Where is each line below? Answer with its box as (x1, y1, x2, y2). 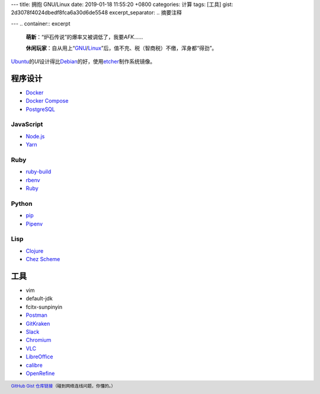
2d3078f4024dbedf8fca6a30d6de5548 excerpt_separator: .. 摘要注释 (11, 9, 182, 16)
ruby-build (25, 168, 52, 175)
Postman (25, 312, 47, 319)
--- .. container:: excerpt (11, 20, 71, 27)
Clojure (25, 247, 44, 255)
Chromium (25, 336, 52, 344)
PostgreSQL (25, 106, 56, 113)
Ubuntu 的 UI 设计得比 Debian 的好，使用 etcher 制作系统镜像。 (11, 58, 156, 65)
